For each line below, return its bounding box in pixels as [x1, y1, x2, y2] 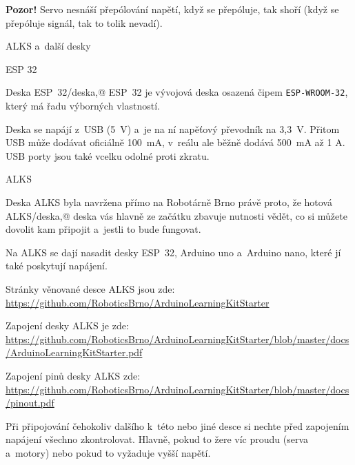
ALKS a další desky [6, 39, 91, 53]
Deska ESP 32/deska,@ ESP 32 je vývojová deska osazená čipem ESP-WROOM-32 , [6, 85, 348, 99]
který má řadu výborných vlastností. [6, 99, 160, 113]
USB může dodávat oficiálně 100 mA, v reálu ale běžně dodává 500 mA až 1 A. [6, 135, 345, 149]
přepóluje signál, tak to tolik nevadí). [6, 15, 163, 30]
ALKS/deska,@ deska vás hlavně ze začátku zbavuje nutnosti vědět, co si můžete [6, 208, 347, 223]
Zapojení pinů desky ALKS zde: [6, 368, 141, 382]
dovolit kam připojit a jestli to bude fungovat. [6, 222, 201, 236]
